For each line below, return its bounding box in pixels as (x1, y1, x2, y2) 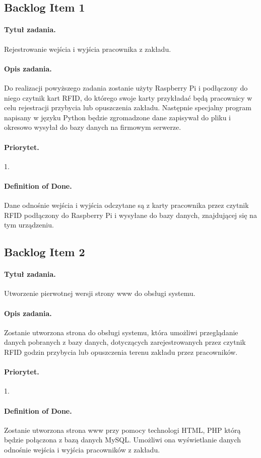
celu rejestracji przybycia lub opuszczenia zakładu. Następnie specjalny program (4, 102, 251, 113)
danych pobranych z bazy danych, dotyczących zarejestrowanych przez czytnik (4, 337, 246, 347)
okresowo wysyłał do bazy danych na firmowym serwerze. (4, 122, 181, 132)
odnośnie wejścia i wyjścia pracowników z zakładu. (4, 444, 160, 455)
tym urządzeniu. (4, 219, 54, 230)
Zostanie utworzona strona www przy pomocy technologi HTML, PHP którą (4, 424, 241, 435)
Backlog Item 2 (4, 244, 85, 260)
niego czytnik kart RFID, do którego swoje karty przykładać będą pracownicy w (4, 92, 252, 103)
